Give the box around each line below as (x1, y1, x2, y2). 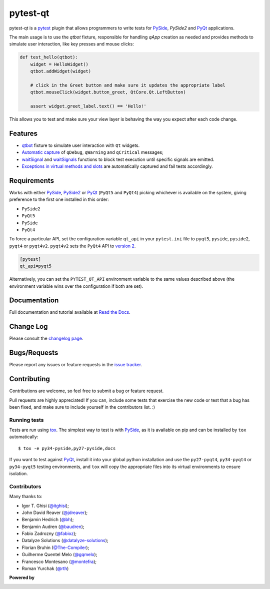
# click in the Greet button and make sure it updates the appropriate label (30, 82, 226, 88)
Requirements (9, 176, 54, 185)
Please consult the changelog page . (9, 335, 83, 342)
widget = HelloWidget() (30, 61, 88, 67)
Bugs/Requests (9, 349, 58, 357)
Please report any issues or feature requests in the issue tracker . (9, 362, 142, 368)
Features (9, 129, 37, 137)
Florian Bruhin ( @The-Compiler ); (21, 545, 89, 551)
